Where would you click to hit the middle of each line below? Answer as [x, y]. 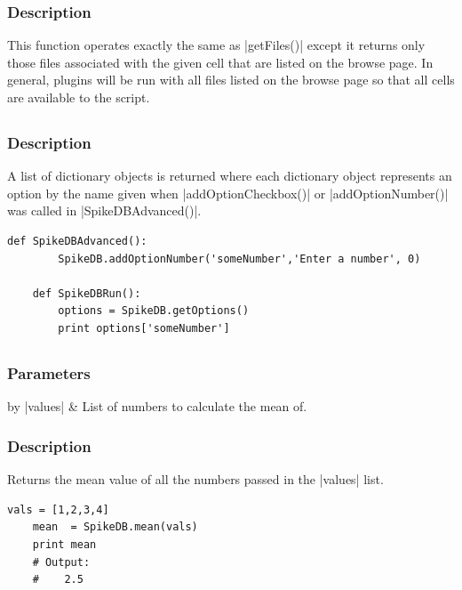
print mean [64, 544]
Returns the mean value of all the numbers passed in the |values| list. [195, 479]
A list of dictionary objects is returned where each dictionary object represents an [230, 176]
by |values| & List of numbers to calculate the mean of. [157, 406]
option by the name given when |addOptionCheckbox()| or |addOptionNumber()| [228, 193]
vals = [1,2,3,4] [58, 509]
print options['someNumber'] [144, 329]
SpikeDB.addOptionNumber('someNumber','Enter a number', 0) [239, 259]
